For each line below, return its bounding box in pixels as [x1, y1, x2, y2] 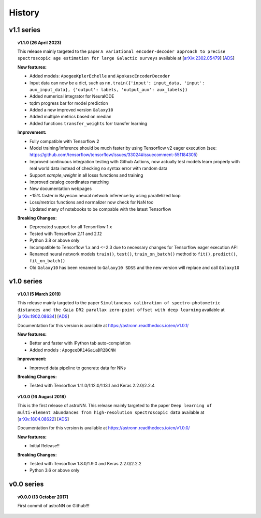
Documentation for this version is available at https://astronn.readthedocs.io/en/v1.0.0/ [17, 425, 190, 431]
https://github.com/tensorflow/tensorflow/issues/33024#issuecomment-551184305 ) [29, 152, 198, 157]
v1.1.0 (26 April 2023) [17, 39, 61, 46]
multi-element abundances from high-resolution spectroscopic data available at [17, 409, 204, 415]
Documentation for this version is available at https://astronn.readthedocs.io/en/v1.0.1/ [17, 322, 189, 328]
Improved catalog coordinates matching [29, 179, 109, 185]
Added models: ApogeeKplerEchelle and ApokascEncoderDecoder [29, 73, 170, 79]
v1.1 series [9, 26, 41, 34]
